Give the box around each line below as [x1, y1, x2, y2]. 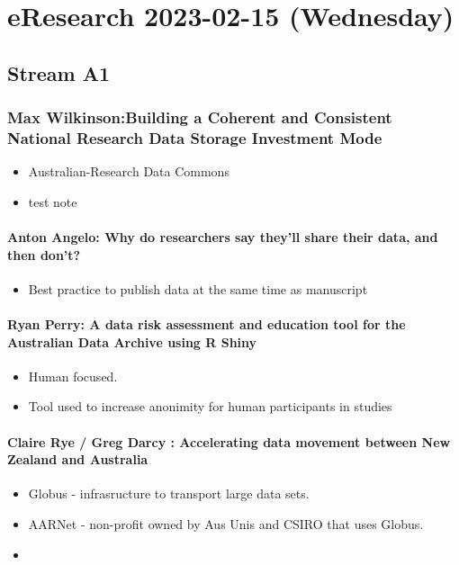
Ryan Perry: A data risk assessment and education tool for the [7, 315, 406, 334]
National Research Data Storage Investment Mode [7, 127, 382, 148]
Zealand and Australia [7, 450, 148, 469]
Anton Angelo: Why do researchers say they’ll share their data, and [7, 228, 438, 247]
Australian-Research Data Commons [28, 162, 229, 181]
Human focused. [28, 366, 118, 385]
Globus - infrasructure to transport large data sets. [28, 484, 310, 503]
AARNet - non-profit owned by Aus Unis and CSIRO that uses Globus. [28, 515, 424, 534]
